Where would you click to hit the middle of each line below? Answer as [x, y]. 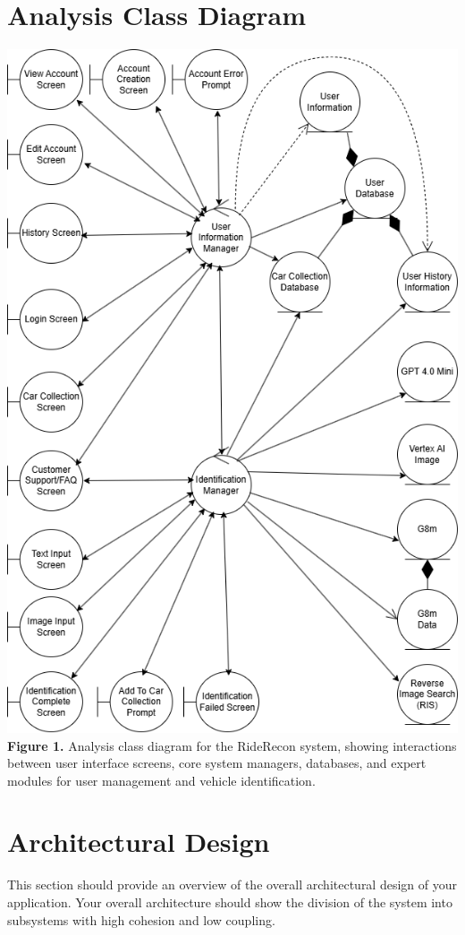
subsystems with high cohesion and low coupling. [141, 919]
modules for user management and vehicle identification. [161, 780]
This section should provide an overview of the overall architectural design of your [232, 884]
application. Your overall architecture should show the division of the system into [230, 902]
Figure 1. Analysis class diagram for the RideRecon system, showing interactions [232, 745]
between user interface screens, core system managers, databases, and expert [217, 763]
